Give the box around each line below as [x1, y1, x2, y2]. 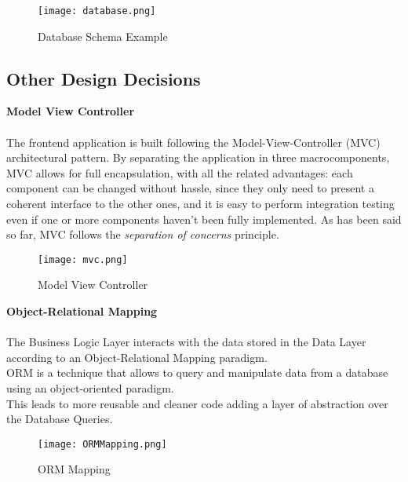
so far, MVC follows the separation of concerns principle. [6, 226, 279, 243]
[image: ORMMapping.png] [38, 438, 167, 450]
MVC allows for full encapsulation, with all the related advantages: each [6, 164, 353, 181]
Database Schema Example [38, 27, 168, 44]
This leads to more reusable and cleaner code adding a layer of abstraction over [6, 395, 388, 411]
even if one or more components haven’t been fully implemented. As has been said [6, 210, 402, 227]
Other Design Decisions [6, 66, 201, 90]
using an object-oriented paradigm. [6, 380, 174, 396]
